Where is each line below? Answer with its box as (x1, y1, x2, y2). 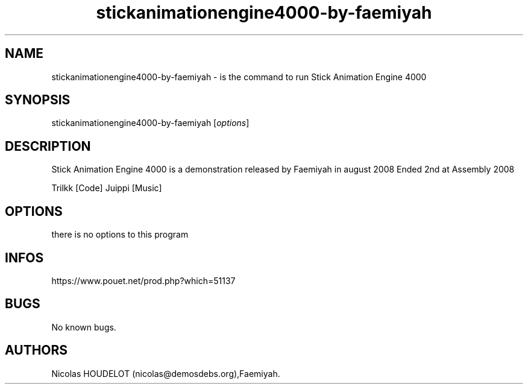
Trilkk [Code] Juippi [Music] (51, 183, 162, 194)
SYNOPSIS (5, 92, 71, 108)
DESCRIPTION (5, 138, 91, 154)
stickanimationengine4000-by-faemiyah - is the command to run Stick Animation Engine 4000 (51, 71, 427, 82)
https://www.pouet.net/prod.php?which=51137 (51, 275, 236, 286)
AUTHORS (5, 343, 68, 358)
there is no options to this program (51, 229, 189, 240)
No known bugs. (51, 321, 116, 332)
